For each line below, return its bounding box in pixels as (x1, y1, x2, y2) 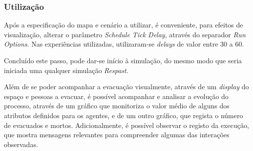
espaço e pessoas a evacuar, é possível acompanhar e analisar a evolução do (4, 91, 229, 101)
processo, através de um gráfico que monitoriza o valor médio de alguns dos (4, 101, 230, 111)
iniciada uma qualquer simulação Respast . (4, 65, 128, 75)
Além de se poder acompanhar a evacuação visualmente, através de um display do (4, 81, 249, 92)
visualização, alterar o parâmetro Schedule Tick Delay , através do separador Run (4, 29, 246, 39)
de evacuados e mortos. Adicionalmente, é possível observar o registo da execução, (4, 120, 249, 130)
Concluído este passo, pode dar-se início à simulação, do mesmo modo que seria (4, 55, 242, 65)
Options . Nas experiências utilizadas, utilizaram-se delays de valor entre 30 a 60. (4, 39, 244, 49)
